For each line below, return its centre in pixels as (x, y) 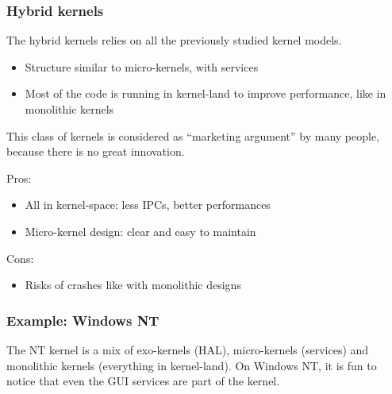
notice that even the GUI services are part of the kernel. (143, 381)
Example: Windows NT (83, 320)
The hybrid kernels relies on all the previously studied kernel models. (174, 40)
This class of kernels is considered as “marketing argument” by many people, (193, 135)
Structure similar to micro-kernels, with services (142, 66)
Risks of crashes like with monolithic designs (133, 285)
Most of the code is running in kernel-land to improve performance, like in (206, 93)
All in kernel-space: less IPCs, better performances (148, 205)
